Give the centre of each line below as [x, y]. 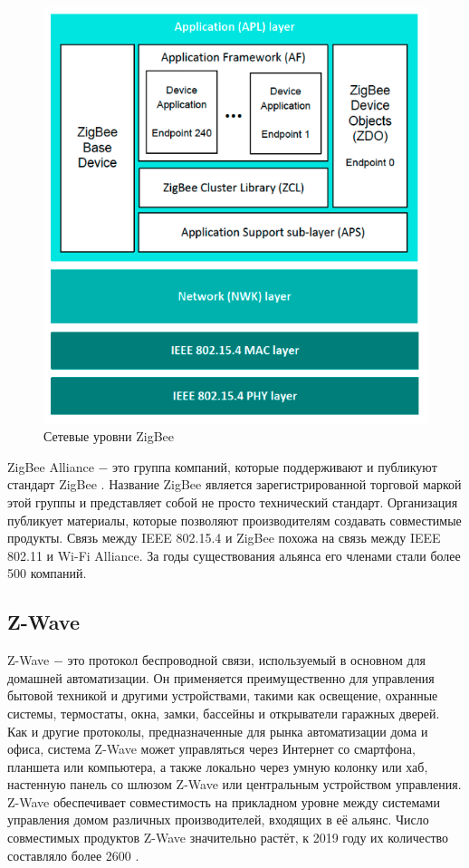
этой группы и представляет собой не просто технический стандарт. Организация [233, 502]
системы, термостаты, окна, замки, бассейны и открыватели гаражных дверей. [224, 713]
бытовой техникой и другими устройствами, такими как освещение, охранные [223, 695]
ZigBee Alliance [51, 466]
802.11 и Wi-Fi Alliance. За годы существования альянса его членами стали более [234, 555]
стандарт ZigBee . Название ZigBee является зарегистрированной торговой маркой [234, 484]
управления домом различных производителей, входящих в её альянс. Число [218, 820]
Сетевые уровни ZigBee [109, 436]
